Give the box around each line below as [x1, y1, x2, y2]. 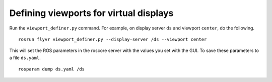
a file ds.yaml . [9, 54, 41, 60]
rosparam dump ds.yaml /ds [18, 66, 85, 72]
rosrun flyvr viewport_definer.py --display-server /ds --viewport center [18, 36, 207, 42]
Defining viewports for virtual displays [9, 7, 174, 18]
